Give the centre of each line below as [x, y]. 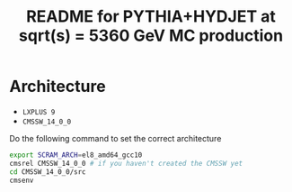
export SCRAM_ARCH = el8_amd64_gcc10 [76, 155]
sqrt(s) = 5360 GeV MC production [151, 36]
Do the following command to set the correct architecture [115, 138]
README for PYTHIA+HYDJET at [151, 17]
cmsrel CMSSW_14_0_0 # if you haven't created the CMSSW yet [126, 163]
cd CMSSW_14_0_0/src [48, 172]
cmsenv [22, 180]
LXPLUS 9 [39, 112]
